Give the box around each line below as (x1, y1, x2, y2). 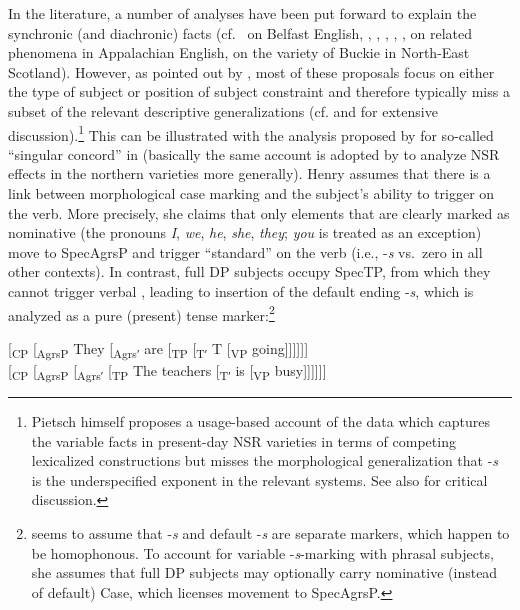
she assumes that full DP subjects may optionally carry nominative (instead (31, 562, 498, 583)
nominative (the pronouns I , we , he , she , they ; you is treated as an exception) (8, 222, 482, 243)
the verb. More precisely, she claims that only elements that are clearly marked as (8, 202, 510, 223)
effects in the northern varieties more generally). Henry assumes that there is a (8, 163, 491, 184)
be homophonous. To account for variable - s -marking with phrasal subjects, (31, 542, 494, 563)
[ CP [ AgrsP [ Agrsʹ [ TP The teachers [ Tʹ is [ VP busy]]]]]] (8, 359, 327, 383)
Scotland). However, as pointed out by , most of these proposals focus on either (8, 61, 495, 82)
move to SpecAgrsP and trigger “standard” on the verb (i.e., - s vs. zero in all (8, 241, 483, 262)
